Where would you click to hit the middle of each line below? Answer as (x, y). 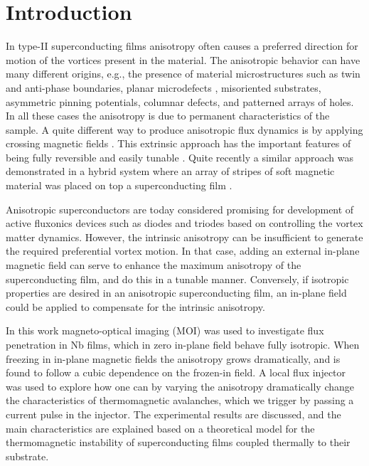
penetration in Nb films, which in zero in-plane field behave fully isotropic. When (183, 344)
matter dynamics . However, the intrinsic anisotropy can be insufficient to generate (184, 237)
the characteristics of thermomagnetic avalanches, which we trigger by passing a (180, 400)
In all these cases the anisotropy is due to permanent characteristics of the (168, 116)
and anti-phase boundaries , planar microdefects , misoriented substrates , (164, 87)
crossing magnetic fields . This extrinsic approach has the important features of (178, 143)
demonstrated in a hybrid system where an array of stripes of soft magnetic (170, 171)
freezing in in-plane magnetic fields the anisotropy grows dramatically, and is (173, 358)
